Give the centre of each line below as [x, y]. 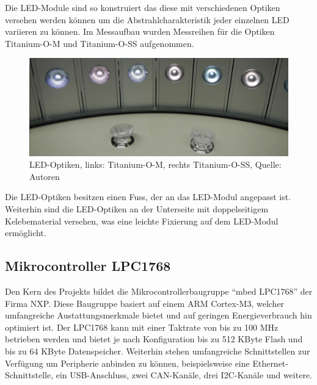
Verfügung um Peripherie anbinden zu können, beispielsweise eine [127, 363]
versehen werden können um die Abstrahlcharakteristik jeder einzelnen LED [147, 19]
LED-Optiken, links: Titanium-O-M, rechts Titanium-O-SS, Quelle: [155, 164]
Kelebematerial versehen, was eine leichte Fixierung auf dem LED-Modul [142, 221]
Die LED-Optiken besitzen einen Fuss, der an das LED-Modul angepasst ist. [148, 197]
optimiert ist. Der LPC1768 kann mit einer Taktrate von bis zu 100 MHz [142, 327]
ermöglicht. [26, 233]
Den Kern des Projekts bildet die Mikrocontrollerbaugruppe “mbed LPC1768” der [159, 291]
